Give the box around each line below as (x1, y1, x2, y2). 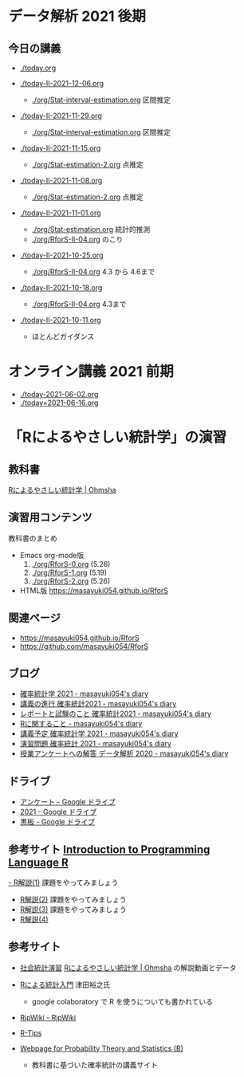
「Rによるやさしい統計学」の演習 (8, 428, 227, 446)
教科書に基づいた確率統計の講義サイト (31, 1059, 158, 1069)
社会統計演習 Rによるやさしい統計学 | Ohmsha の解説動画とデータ (19, 962, 237, 973)
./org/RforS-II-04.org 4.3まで (31, 300, 127, 309)
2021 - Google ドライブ (19, 807, 97, 817)
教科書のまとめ (8, 533, 57, 543)
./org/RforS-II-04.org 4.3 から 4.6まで (31, 267, 155, 276)
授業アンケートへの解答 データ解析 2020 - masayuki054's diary (19, 749, 229, 758)
